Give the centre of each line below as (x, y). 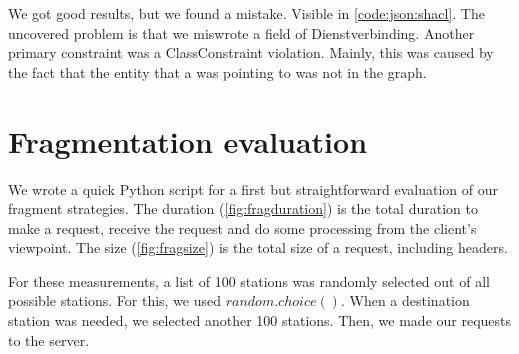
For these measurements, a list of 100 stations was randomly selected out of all (249, 280)
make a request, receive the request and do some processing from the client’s (242, 227)
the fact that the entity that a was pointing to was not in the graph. (217, 71)
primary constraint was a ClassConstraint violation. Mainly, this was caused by (251, 52)
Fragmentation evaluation (188, 140)
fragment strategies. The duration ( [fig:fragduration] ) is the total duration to (243, 208)
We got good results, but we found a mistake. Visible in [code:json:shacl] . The (246, 13)
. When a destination (405, 300)
